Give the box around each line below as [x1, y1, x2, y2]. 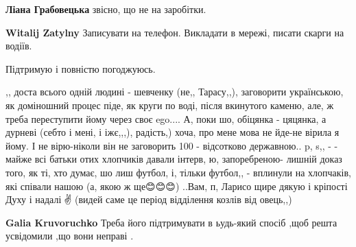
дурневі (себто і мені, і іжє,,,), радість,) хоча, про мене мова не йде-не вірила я [5, 125, 340, 139]
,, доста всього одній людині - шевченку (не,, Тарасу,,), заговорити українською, [5, 84, 344, 99]
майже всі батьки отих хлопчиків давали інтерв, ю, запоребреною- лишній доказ [5, 152, 342, 166]
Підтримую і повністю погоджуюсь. [5, 61, 156, 75]
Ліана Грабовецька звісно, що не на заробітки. [5, 2, 206, 16]
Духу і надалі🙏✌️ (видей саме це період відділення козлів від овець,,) [5, 192, 292, 207]
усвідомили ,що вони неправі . [5, 228, 134, 243]
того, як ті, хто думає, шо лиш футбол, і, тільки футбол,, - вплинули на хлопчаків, [5, 165, 351, 179]
